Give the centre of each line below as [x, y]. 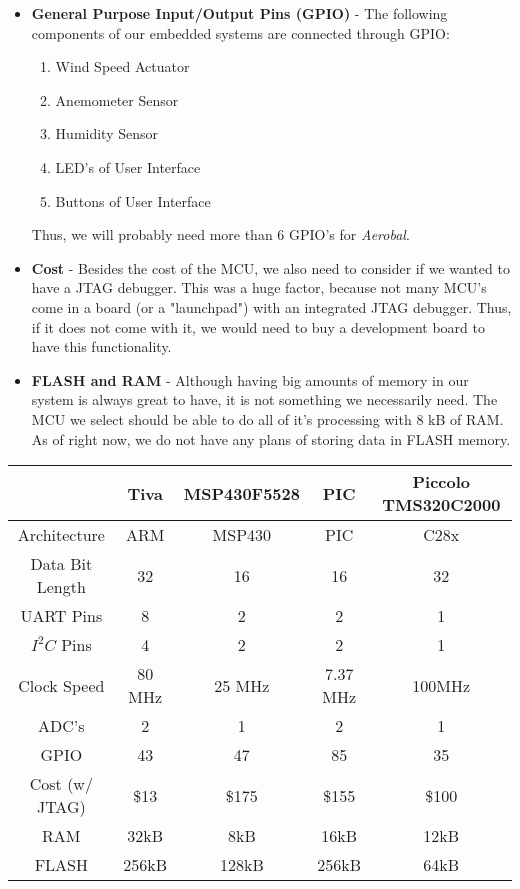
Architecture [61, 535]
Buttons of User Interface [133, 200]
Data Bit [61, 564]
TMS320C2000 [441, 505]
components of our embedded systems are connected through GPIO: [240, 32]
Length [61, 587]
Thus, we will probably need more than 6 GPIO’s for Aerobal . [220, 234]
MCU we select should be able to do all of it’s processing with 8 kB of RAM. [267, 418]
